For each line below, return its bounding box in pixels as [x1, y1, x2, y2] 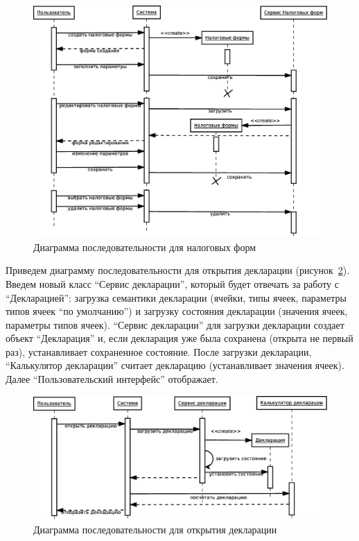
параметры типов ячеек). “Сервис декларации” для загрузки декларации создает [6, 317, 344, 332]
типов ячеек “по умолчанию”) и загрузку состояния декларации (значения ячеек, [6, 304, 348, 318]
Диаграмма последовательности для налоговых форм [33, 239, 256, 254]
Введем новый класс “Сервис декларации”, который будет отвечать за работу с [6, 276, 339, 291]
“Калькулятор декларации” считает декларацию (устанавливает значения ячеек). [6, 358, 344, 372]
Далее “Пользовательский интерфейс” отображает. [6, 372, 218, 386]
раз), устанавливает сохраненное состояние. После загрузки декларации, [6, 344, 312, 359]
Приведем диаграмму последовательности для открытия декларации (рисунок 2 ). [6, 263, 350, 277]
